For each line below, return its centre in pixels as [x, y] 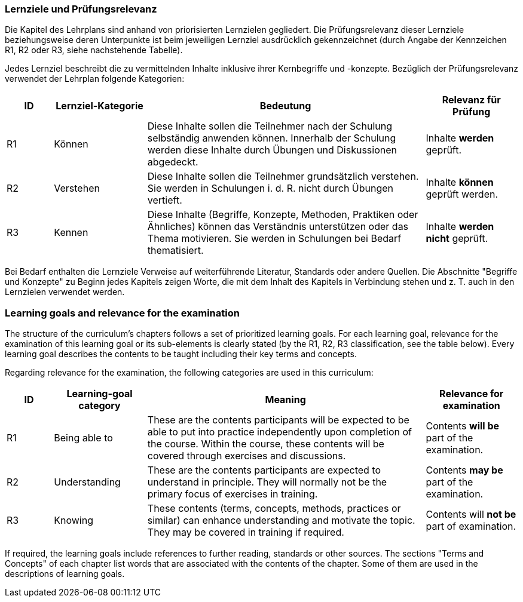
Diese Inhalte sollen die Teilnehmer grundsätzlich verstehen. [283, 176]
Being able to [83, 438]
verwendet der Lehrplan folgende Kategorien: [95, 79]
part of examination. [471, 526]
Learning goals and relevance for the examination [122, 313]
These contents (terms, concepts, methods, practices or [274, 509]
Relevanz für [471, 100]
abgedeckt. [173, 162]
